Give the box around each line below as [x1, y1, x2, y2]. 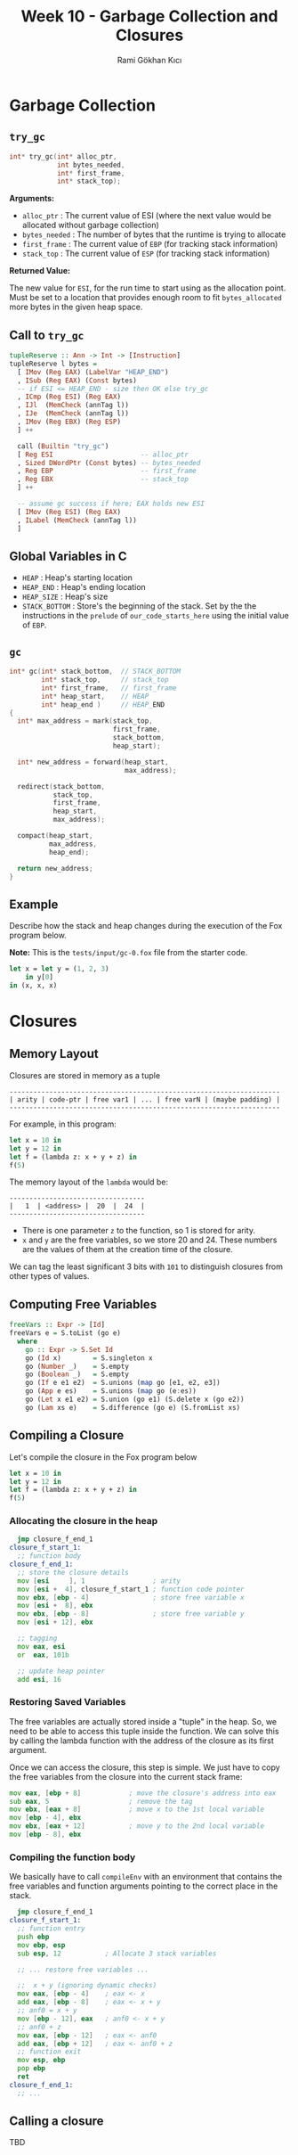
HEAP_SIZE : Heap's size [21, 591, 109, 602]
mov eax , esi [17, 1642, 66, 1651]
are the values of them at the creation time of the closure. [21, 1244, 233, 1255]
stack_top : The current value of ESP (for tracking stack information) [21, 248, 270, 259]
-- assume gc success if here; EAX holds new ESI [17, 499, 205, 509]
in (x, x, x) [9, 981, 58, 990]
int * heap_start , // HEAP [41, 692, 149, 701]
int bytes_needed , [56, 160, 125, 169]
